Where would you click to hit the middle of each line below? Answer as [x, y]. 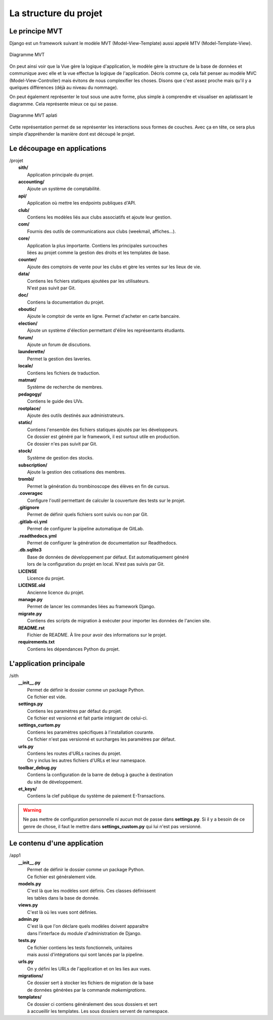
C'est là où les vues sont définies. [62, 912]
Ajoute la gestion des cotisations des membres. [76, 472]
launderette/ [32, 352]
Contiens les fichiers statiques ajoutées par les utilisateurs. [88, 281]
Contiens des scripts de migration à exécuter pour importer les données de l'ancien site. [119, 621]
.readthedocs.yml [38, 536]
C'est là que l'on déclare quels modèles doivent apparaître [88, 926]
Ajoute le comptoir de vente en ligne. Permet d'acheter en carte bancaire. [104, 316]
